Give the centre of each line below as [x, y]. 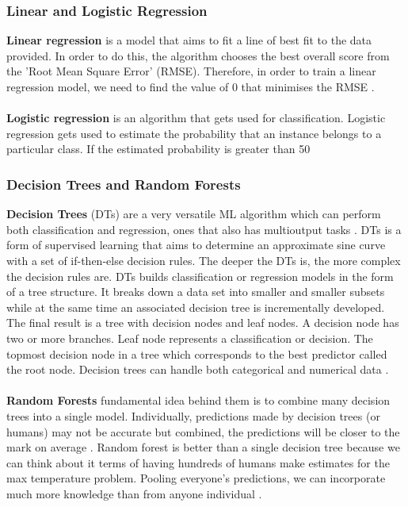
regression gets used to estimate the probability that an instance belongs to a [194, 133]
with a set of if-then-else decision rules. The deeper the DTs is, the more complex [204, 260]
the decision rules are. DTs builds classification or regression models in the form [200, 276]
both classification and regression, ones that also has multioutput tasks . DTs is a [204, 229]
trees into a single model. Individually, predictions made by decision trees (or [193, 415]
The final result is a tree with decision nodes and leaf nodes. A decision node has [203, 323]
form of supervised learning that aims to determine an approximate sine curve [196, 245]
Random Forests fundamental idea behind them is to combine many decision [198, 400]
